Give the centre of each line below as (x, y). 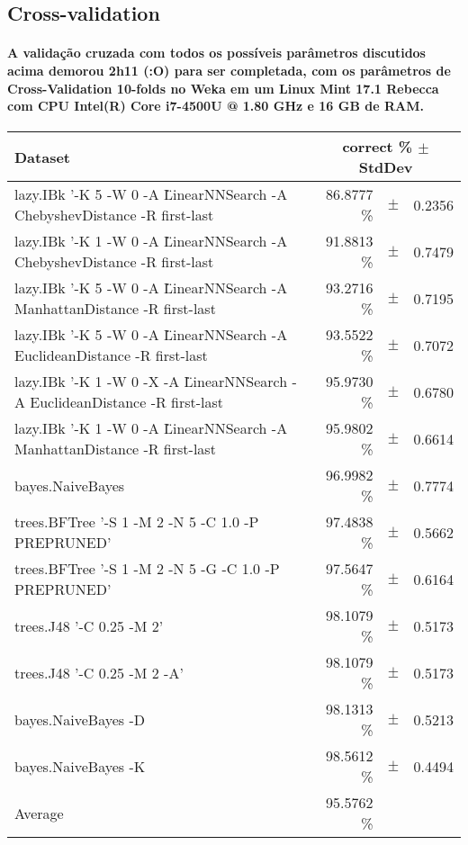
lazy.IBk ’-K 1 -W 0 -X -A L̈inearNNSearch (151, 382)
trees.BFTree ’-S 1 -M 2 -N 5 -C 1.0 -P (137, 522)
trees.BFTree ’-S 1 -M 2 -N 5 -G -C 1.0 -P (147, 569)
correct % (378, 147)
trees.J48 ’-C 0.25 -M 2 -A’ (99, 672)
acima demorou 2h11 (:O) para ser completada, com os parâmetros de (229, 70)
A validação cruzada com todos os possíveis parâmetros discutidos (216, 53)
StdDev (386, 167)
